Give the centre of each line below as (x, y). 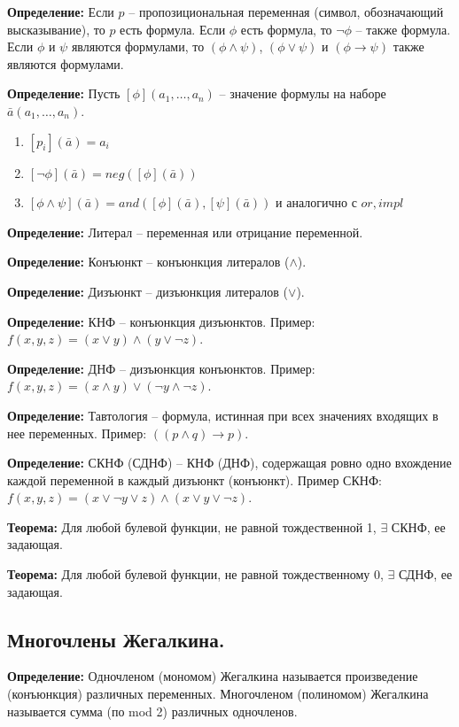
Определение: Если (61, 12)
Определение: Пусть (64, 93)
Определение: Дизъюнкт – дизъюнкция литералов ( (148, 291)
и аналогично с (316, 202)
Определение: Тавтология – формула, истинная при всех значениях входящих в (223, 415)
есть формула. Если (173, 29)
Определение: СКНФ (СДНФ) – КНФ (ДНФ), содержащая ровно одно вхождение (229, 463)
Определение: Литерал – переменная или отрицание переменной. (185, 232)
